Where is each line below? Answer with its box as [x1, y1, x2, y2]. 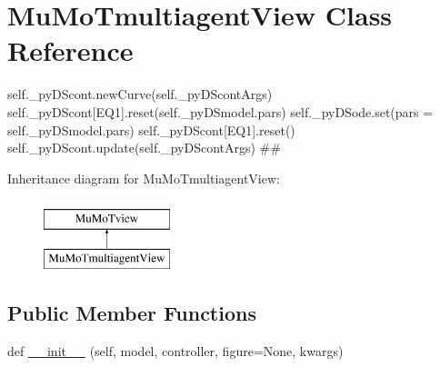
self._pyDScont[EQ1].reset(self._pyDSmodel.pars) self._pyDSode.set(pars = [7, 102, 434, 121]
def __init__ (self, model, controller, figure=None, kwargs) [7, 341, 344, 360]
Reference [7, 32, 134, 69]
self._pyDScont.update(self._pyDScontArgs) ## [7, 138, 281, 157]
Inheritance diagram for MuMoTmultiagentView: [7, 168, 280, 187]
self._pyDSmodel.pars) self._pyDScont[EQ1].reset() [7, 120, 295, 139]
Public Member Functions [7, 298, 256, 326]
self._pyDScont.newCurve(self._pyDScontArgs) [7, 84, 273, 104]
